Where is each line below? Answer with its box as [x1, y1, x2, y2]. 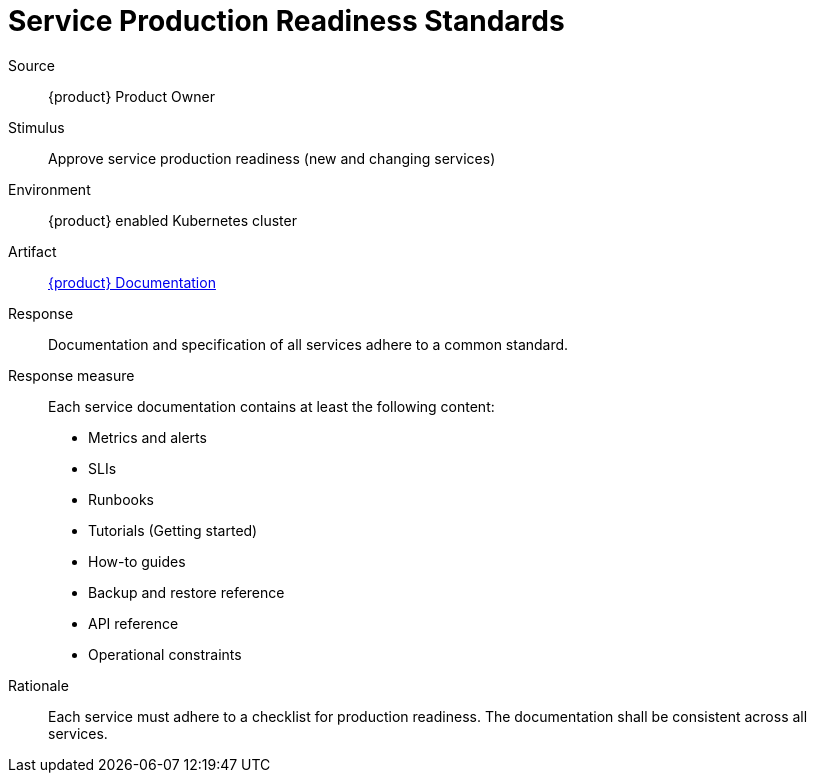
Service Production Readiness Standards [8, 4, 565, 38]
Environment [8, 180, 91, 198]
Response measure [8, 366, 135, 384]
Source [8, 56, 55, 74]
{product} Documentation [48, 273, 216, 291]
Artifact [8, 242, 57, 260]
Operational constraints [88, 645, 242, 663]
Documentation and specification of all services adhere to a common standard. [48, 335, 569, 353]
